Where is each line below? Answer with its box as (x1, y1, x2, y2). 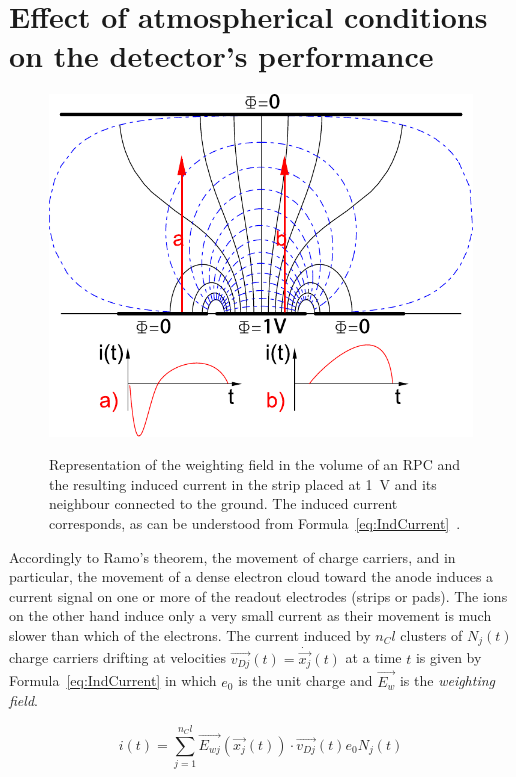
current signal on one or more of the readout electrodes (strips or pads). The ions (9, 585, 508, 606)
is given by (415, 647, 482, 668)
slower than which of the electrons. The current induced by (9, 624, 371, 645)
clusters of (400, 624, 463, 645)
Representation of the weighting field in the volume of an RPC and (49, 454, 460, 475)
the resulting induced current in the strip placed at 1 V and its (49, 473, 437, 494)
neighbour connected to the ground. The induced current (49, 493, 398, 514)
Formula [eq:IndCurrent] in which (9, 670, 217, 691)
